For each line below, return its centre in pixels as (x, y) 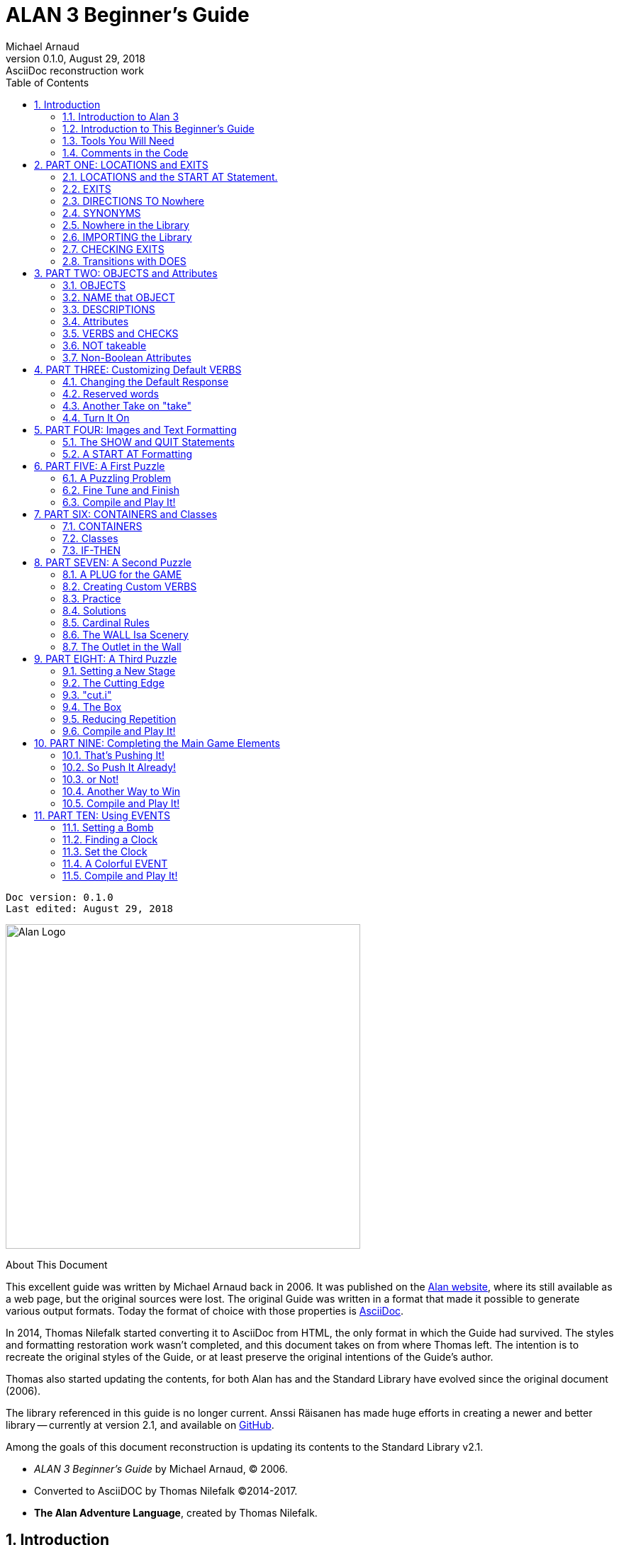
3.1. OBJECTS (94, 285)
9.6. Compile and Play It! (119, 731)
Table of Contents (48, 82)
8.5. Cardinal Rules (106, 622)
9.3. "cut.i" (87, 695)
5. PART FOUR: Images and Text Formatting (135, 429)
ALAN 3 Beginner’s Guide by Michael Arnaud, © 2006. (161, 1468)
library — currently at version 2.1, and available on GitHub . (140, 1425)
